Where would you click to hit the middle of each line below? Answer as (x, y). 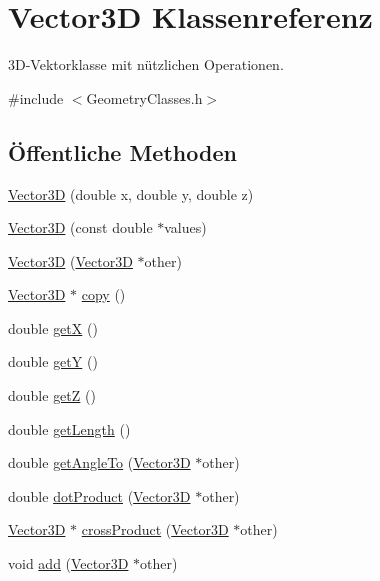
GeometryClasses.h (144, 97)
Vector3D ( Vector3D (70, 260)
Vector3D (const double (80, 227)
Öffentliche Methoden (122, 151)
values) (185, 227)
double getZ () (52, 395)
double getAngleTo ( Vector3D (99, 462)
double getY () (53, 361)
